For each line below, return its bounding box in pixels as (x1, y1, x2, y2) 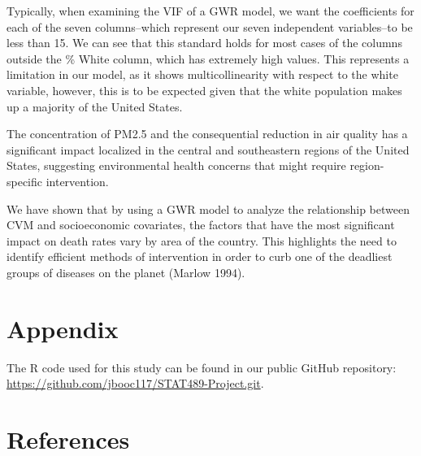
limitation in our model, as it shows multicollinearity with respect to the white (7, 66, 398, 83)
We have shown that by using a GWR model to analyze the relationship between (7, 200, 410, 217)
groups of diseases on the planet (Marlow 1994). (7, 263, 245, 280)
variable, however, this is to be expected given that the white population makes (7, 81, 402, 98)
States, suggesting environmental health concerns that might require (7, 157, 346, 174)
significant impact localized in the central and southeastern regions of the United (7, 141, 410, 158)
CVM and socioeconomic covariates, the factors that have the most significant (7, 216, 395, 233)
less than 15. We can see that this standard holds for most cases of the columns (7, 34, 402, 51)
